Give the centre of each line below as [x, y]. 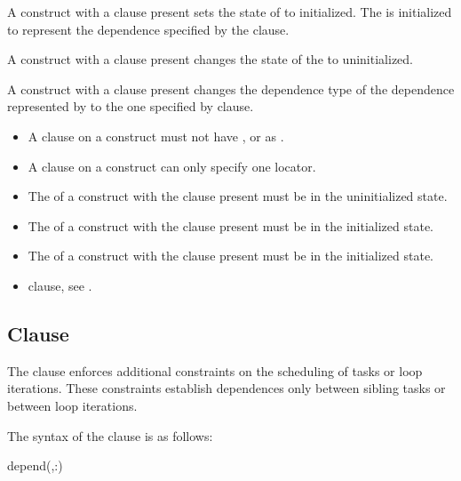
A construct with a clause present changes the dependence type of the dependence [231, 88]
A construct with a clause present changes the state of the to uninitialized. [210, 59]
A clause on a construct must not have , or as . [156, 136]
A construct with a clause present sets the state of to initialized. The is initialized [230, 12]
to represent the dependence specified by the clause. [148, 29]
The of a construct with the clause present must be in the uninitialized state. [238, 196]
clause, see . [60, 285]
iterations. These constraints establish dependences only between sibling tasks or [227, 388]
